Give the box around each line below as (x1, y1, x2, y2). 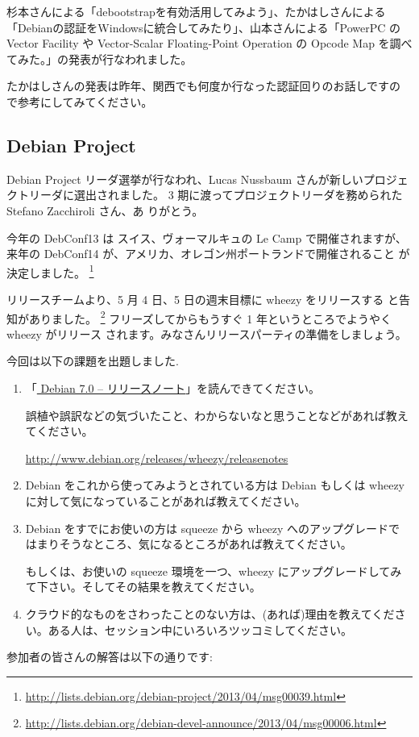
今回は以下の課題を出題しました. (6, 352, 179, 369)
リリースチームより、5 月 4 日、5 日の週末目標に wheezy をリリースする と (6, 290, 399, 307)
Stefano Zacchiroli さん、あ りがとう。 (6, 202, 204, 219)
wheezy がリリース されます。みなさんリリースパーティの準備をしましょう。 (6, 325, 407, 342)
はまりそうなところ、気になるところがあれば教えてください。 (25, 535, 352, 552)
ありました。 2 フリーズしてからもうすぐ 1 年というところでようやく (28, 307, 392, 327)
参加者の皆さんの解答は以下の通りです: (6, 648, 213, 665)
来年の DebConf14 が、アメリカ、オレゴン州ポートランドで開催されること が (6, 245, 410, 262)
